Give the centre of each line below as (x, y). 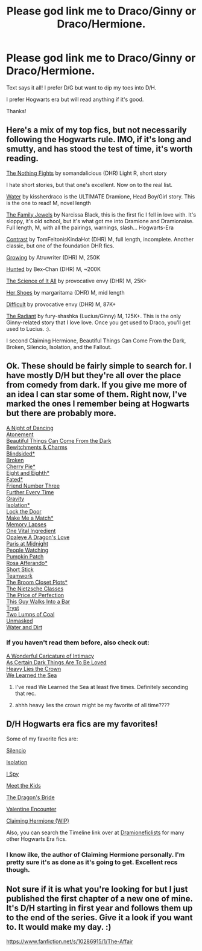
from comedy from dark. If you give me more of (97, 385)
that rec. (25, 693)
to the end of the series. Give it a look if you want (99, 917)
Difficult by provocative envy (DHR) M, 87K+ (61, 304)
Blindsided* (21, 453)
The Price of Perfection (35, 595)
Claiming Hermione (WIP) (38, 820)
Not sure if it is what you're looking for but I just (97, 889)
